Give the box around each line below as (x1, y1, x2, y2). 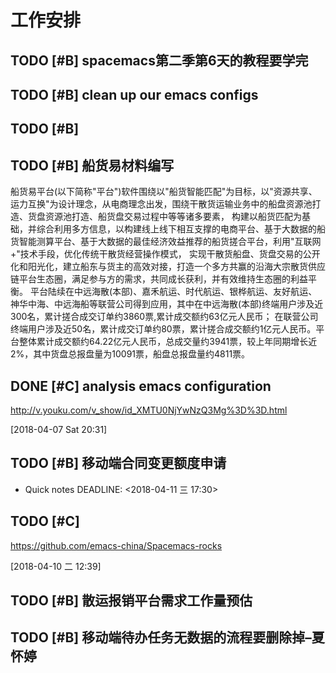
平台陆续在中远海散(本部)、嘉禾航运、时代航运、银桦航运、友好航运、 (29, 286, 318, 298)
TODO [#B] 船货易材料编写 (10, 157, 175, 174)
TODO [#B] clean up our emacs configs (10, 86, 259, 103)
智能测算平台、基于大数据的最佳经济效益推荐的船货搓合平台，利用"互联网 (18, 236, 322, 248)
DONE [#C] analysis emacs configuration (10, 377, 272, 395)
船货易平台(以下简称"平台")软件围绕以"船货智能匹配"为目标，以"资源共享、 (10, 186, 318, 198)
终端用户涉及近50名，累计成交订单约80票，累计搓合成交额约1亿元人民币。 (10, 323, 317, 335)
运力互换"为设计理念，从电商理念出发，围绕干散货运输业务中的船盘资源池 (10, 198, 313, 210)
